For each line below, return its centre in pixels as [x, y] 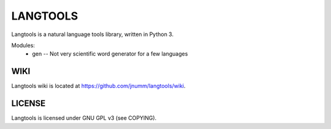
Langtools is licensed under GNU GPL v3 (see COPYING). [84, 118]
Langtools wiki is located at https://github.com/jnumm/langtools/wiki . [99, 86]
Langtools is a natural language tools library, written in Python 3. [93, 34]
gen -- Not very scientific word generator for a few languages [110, 54]
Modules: [23, 45]
